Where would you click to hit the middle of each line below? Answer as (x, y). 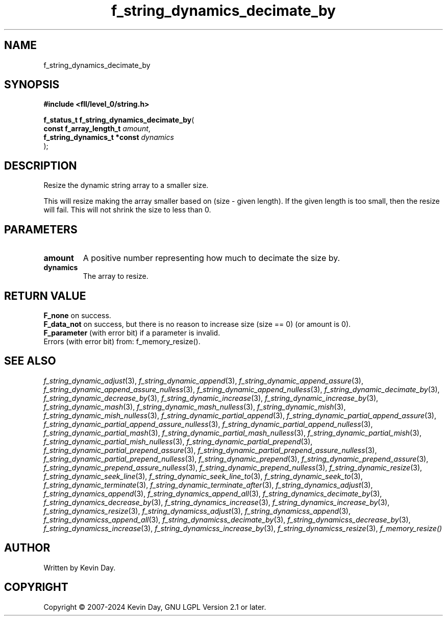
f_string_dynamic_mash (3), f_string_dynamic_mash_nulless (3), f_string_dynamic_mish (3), (195, 407)
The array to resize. (116, 276)
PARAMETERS (41, 229)
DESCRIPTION (41, 165)
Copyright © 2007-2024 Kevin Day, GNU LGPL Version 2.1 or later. (155, 607)
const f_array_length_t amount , (97, 129)
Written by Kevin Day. (80, 567)
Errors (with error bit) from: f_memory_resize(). (122, 341)
